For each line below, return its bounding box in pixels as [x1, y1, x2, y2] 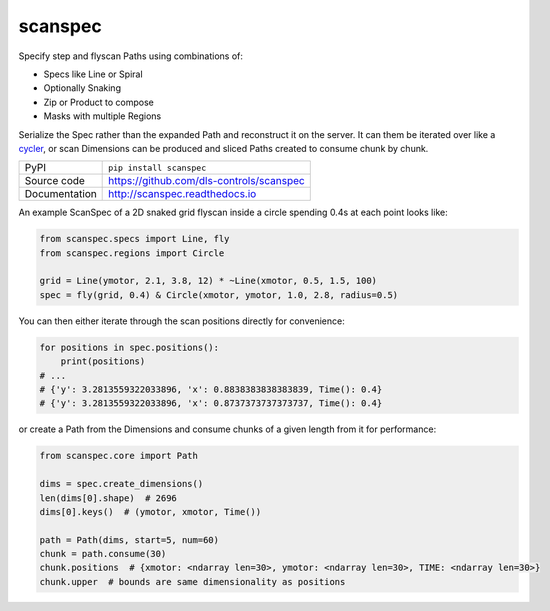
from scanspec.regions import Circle [39, 247, 225, 259]
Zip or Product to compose [43, 96, 154, 108]
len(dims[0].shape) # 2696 [39, 492, 177, 504]
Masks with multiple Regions [43, 110, 162, 122]
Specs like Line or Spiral [43, 68, 144, 80]
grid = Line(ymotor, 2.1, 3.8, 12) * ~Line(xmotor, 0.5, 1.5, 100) [39, 275, 378, 287]
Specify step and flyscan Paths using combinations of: [18, 50, 244, 62]
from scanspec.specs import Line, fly [39, 233, 230, 245]
